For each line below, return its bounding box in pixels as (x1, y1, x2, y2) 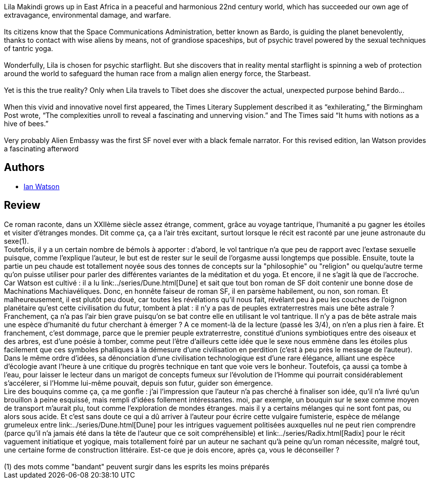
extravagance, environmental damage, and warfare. (4, 11, 171, 19)
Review (4, 199, 41, 212)
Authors (4, 161, 45, 174)
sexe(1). (4, 236, 29, 245)
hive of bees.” (4, 119, 49, 128)
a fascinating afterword (4, 144, 79, 153)
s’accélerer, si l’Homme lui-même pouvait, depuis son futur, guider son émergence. (4, 378, 273, 387)
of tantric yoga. (4, 44, 54, 53)
